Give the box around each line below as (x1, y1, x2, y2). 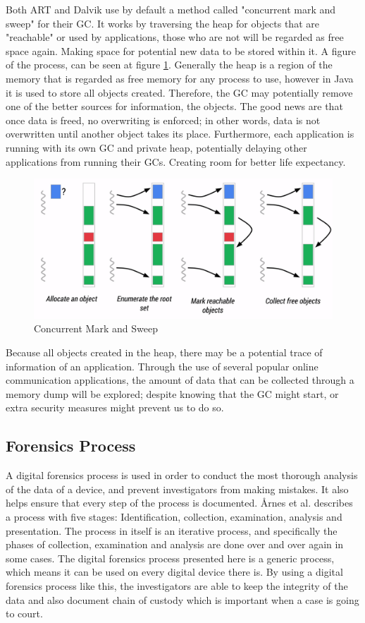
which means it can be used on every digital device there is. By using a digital (6, 564, 343, 579)
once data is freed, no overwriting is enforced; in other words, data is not (6, 112, 321, 127)
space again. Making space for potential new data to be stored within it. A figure (6, 43, 356, 58)
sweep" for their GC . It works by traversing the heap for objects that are (6, 16, 319, 30)
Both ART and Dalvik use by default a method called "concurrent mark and (6, 2, 336, 16)
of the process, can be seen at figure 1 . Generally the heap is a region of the (6, 57, 333, 72)
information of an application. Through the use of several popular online (6, 358, 318, 373)
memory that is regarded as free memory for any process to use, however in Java (6, 71, 354, 85)
